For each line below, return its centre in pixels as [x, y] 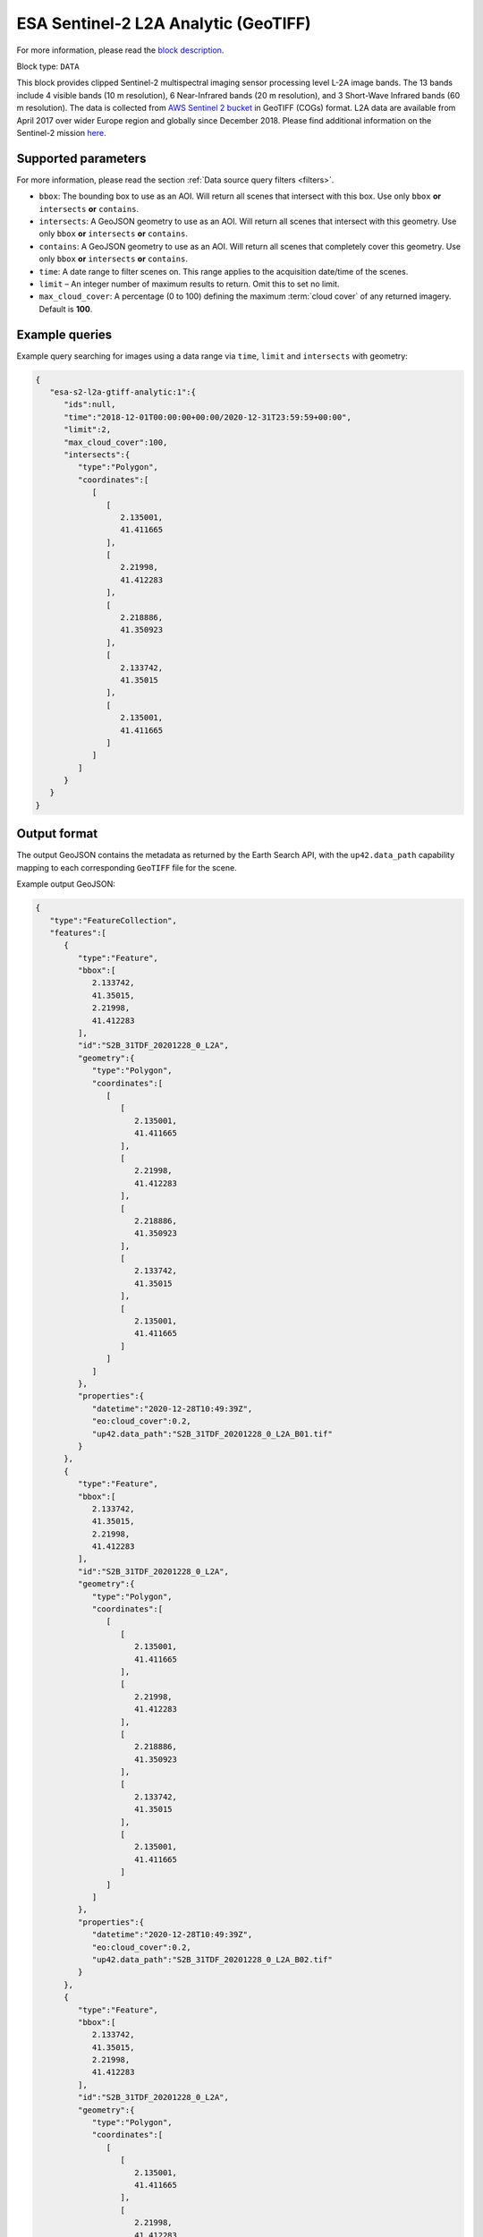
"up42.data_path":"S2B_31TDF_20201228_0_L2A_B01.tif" [212, 1433]
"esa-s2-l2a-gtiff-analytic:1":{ [123, 392]
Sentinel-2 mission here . [61, 132]
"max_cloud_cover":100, [116, 442]
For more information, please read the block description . [120, 50]
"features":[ [78, 932]
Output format [57, 834]
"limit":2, [88, 430]
